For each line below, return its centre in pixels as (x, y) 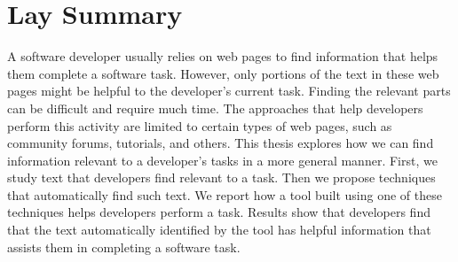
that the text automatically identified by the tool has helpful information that (219, 230)
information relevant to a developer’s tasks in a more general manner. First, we (222, 160)
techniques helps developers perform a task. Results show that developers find (219, 212)
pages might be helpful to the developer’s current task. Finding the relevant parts (229, 91)
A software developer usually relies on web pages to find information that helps (223, 56)
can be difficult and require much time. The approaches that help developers (215, 108)
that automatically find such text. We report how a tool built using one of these (225, 194)
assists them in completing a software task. (124, 247)
